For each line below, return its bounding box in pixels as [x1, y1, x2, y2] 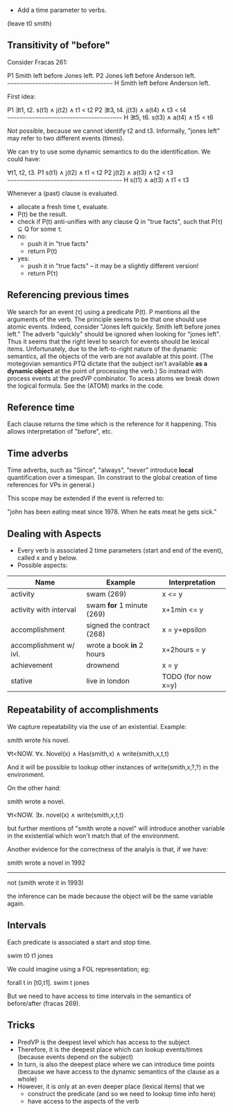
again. [7, 899, 26, 908]
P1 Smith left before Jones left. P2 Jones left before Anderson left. [7, 71, 196, 79]
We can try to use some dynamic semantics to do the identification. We [7, 147, 211, 156]
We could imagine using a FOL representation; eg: [7, 965, 150, 973]
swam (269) [86, 589, 127, 599]
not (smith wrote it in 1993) [7, 878, 84, 887]
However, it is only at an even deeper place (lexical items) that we [17, 1082, 205, 1090]
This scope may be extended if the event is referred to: [7, 494, 164, 502]
